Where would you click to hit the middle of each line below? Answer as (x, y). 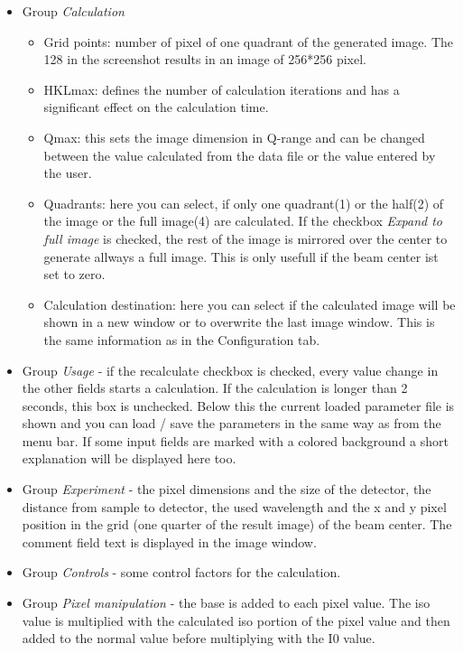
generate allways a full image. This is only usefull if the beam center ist (241, 256)
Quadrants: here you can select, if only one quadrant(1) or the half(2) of (244, 203)
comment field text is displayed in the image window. (169, 541)
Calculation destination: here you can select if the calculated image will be (250, 304)
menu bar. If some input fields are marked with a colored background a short (235, 440)
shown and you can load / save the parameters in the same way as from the (231, 423)
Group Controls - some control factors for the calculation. (181, 572)
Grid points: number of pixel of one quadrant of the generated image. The (249, 41)
